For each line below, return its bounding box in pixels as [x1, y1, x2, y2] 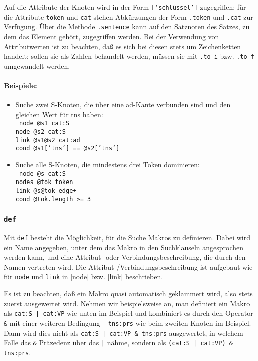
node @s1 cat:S [19, 120, 70, 127]
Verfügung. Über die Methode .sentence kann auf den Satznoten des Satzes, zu [4, 21, 250, 32]
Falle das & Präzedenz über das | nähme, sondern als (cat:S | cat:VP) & [4, 337, 233, 348]
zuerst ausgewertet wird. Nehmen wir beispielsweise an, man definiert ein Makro [4, 298, 250, 308]
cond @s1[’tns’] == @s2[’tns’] [15, 145, 120, 152]
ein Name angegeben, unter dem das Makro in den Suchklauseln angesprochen [4, 242, 244, 252]
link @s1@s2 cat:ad [15, 136, 80, 144]
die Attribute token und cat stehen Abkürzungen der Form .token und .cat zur [4, 11, 253, 22]
